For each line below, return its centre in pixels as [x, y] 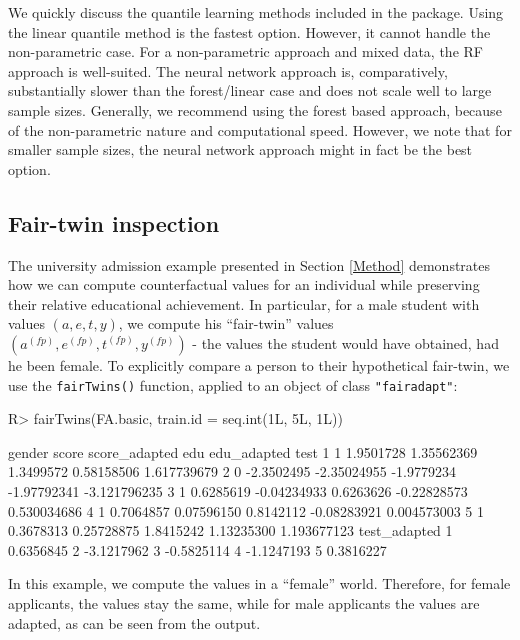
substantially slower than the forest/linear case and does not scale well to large [250, 90]
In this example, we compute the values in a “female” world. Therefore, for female [259, 583]
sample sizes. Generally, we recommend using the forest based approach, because [255, 109]
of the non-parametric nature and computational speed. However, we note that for [260, 129]
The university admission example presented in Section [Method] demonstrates [249, 264]
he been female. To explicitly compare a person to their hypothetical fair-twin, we [259, 364]
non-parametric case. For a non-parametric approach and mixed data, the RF [245, 51]
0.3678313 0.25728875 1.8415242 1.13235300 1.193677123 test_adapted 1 [230, 530]
